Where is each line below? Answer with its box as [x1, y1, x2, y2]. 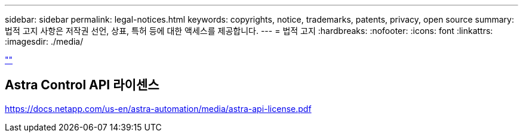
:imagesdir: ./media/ [5, 36, 84, 46]
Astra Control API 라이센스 [5, 77, 159, 93]
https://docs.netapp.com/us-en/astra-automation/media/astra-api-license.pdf [5, 103, 312, 114]
